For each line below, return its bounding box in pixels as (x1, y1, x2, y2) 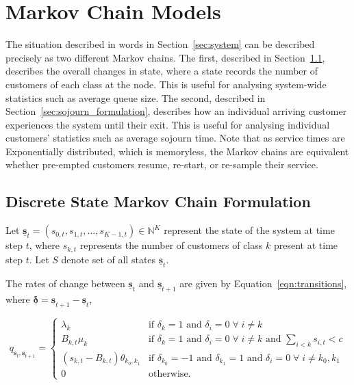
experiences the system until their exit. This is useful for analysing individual (5, 117, 330, 131)
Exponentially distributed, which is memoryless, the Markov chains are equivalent (5, 144, 349, 158)
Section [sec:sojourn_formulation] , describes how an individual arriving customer (5, 104, 347, 118)
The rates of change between (5, 276, 125, 290)
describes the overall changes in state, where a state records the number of (5, 64, 318, 78)
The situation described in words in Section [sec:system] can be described (5, 37, 315, 51)
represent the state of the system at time (164, 223, 335, 237)
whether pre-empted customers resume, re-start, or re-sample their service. (5, 157, 318, 172)
